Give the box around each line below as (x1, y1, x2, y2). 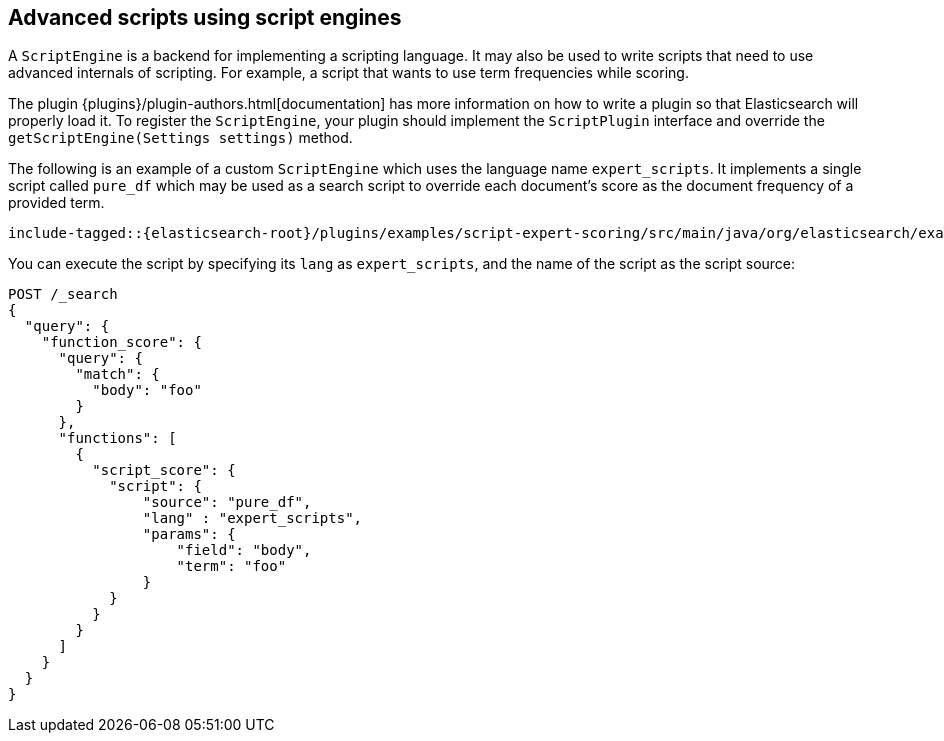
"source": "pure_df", (142, 494, 312, 511)
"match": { (75, 366, 160, 383)
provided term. (8, 194, 105, 212)
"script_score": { (92, 462, 236, 479)
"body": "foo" (92, 382, 202, 399)
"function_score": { (41, 334, 202, 351)
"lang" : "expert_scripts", (142, 510, 363, 527)
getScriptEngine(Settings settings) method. (8, 129, 353, 147)
